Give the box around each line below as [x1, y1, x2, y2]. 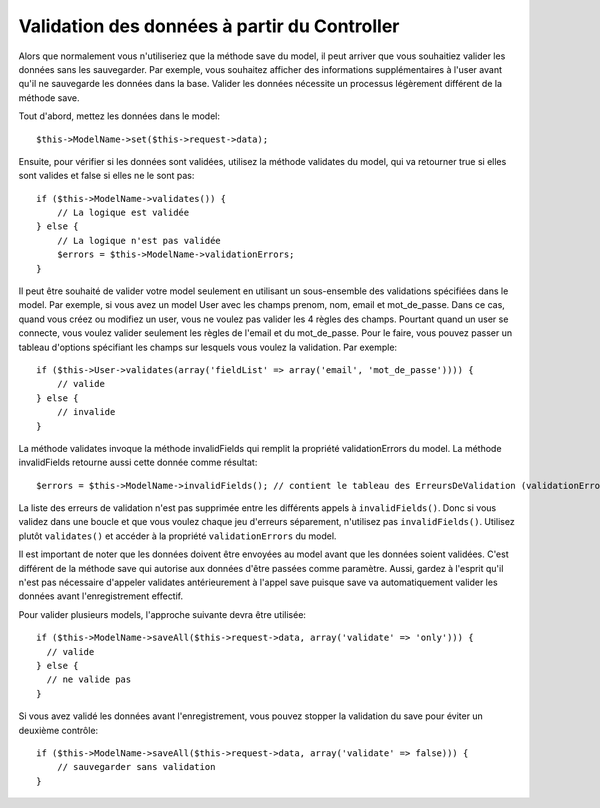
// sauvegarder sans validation [56, 761, 216, 773]
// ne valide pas [46, 674, 132, 685]
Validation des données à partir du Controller [18, 15, 400, 37]
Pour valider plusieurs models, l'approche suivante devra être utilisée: [18, 608, 307, 620]
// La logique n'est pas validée [56, 235, 222, 246]
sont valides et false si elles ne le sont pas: [18, 170, 195, 182]
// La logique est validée [56, 207, 190, 219]
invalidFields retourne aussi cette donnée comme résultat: [18, 456, 258, 469]
